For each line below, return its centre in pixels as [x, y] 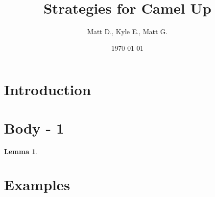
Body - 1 [34, 128]
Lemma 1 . [21, 151]
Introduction [48, 89]
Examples [37, 185]
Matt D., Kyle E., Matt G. [127, 31]
